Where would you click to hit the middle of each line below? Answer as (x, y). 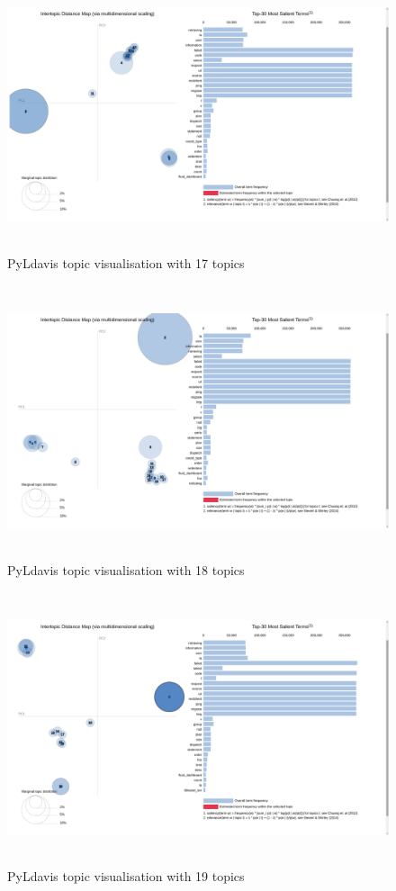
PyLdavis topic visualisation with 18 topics (126, 569)
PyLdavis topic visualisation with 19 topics (126, 876)
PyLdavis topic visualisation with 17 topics (126, 262)
